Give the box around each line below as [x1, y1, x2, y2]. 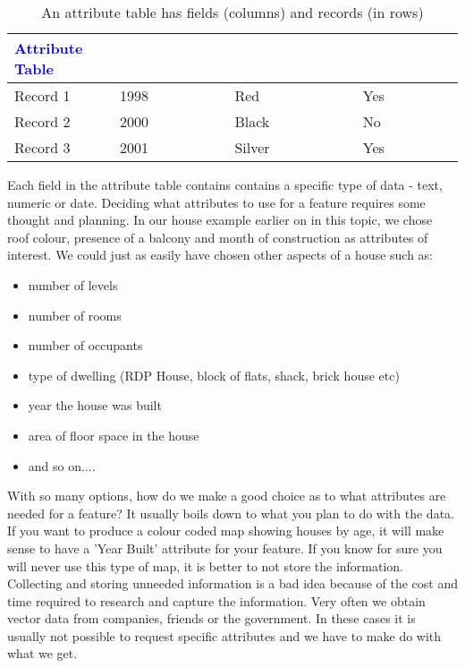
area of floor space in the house [28, 425, 199, 444]
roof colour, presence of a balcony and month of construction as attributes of [7, 227, 428, 246]
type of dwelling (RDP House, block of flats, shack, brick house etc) [28, 365, 400, 384]
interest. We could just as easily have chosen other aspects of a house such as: [7, 245, 433, 264]
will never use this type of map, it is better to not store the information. [7, 556, 404, 575]
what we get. [7, 644, 78, 663]
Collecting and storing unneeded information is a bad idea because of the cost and [7, 574, 459, 593]
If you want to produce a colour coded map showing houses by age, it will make [7, 521, 444, 540]
